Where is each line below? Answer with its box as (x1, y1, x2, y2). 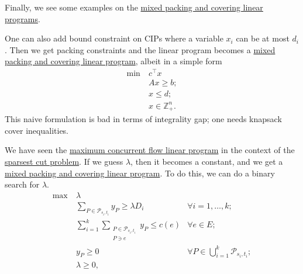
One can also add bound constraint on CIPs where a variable (5, 32, 223, 44)
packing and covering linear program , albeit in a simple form (5, 55, 222, 67)
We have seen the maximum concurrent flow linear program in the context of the (5, 144, 295, 156)
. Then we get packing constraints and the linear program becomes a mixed (5, 43, 276, 56)
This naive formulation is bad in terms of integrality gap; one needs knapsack (5, 113, 282, 125)
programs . (5, 12, 40, 25)
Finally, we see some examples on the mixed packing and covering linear (5, 1, 263, 13)
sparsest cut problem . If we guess (5, 155, 123, 167)
